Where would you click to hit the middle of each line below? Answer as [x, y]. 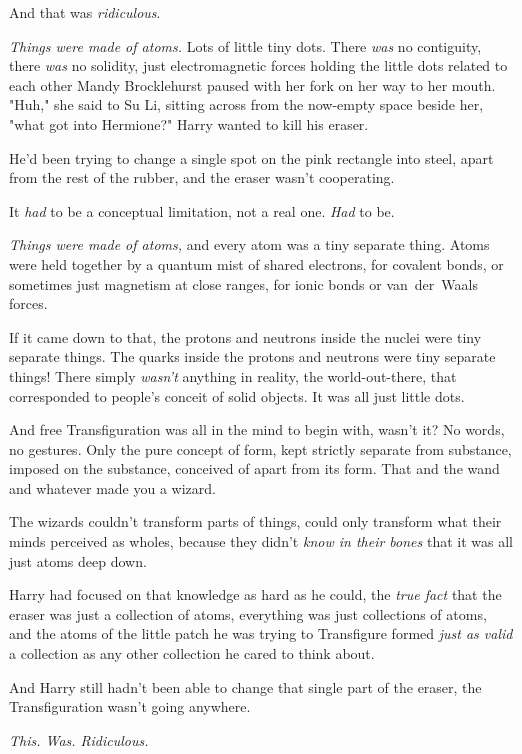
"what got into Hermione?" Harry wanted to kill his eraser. [189, 123]
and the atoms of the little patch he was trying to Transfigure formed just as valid [261, 633]
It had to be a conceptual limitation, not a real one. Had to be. [202, 210]
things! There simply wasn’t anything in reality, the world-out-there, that [233, 375]
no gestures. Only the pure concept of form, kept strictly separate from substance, [260, 448]
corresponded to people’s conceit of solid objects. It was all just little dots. [237, 395]
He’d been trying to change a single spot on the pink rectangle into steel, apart [251, 157]
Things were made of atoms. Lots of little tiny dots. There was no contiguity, [245, 45]
